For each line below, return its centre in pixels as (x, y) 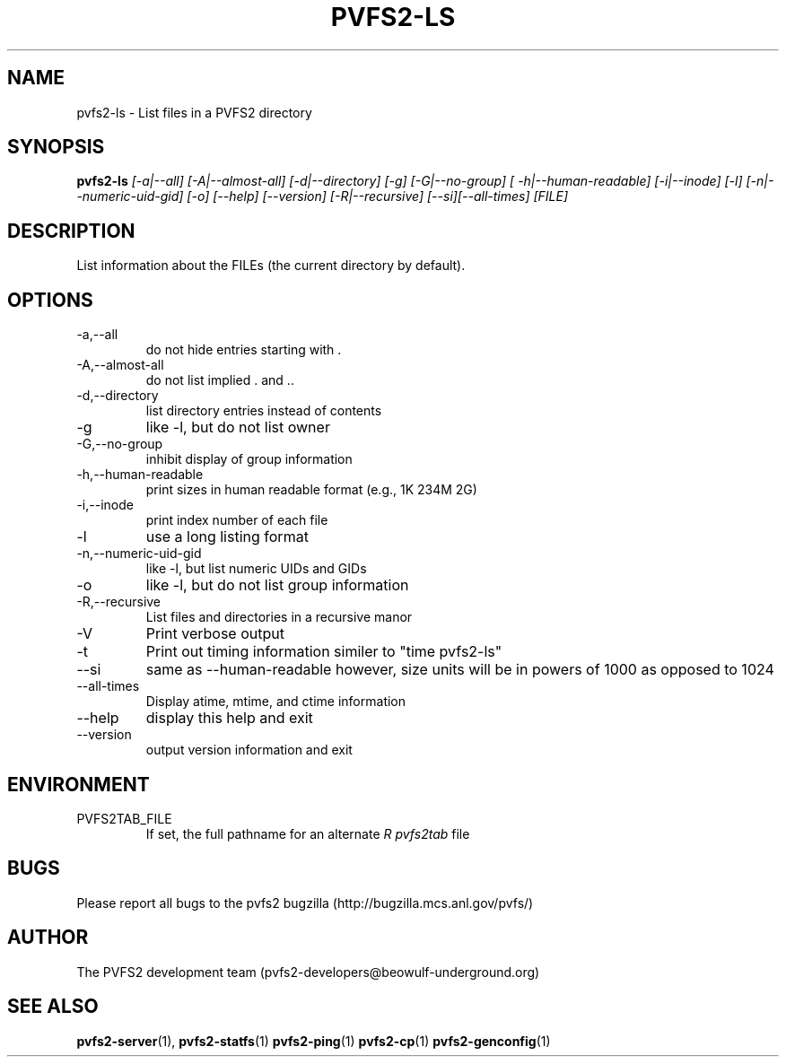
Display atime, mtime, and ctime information (276, 702)
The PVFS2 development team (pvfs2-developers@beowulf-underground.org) (308, 972)
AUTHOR (48, 938)
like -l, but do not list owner (238, 427)
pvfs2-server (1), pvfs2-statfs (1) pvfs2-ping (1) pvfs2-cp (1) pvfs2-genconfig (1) (314, 1041)
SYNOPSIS (56, 147)
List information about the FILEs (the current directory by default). (271, 266)
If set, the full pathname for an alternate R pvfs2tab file (308, 833)
